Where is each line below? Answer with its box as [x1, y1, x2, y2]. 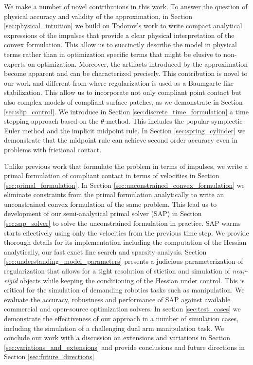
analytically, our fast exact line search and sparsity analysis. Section [4, 246, 207, 256]
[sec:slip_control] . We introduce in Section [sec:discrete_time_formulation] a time [4, 106, 249, 116]
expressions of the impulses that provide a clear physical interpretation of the [4, 30, 235, 40]
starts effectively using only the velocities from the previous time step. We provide [4, 227, 249, 237]
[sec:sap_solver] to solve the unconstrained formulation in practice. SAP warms [4, 218, 241, 228]
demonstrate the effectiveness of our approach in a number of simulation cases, [4, 313, 239, 323]
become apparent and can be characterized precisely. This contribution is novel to [4, 68, 248, 78]
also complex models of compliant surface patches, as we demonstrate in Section [4, 96, 243, 107]
